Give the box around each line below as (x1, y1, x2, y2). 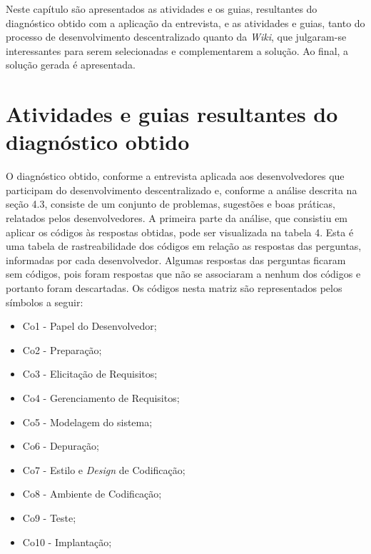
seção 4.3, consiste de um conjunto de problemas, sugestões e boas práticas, (6, 196, 335, 211)
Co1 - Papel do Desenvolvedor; (22, 318, 157, 333)
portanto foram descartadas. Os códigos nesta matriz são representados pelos (6, 281, 342, 296)
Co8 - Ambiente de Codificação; (22, 486, 162, 501)
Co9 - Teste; (22, 510, 76, 525)
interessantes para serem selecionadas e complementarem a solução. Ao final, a (6, 43, 349, 58)
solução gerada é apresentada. (6, 57, 136, 72)
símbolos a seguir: (6, 294, 83, 309)
